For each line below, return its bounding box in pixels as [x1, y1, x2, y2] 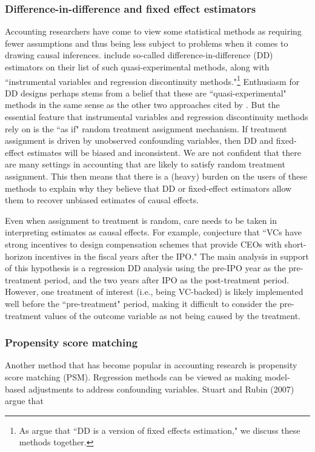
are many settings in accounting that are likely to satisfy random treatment [5, 158, 285, 170]
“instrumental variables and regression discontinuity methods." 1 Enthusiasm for [5, 73, 300, 87]
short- [284, 237, 307, 250]
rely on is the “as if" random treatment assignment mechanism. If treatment [5, 122, 287, 135]
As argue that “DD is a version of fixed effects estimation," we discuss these [19, 423, 300, 436]
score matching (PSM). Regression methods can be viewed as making [5, 370, 262, 383]
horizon [5, 249, 33, 262]
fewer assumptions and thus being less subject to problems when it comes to [5, 36, 288, 49]
